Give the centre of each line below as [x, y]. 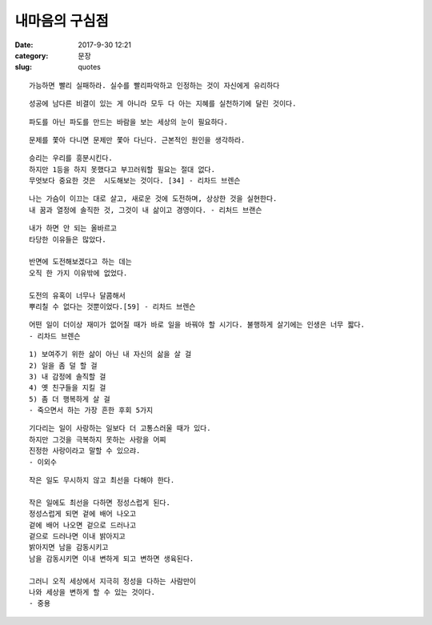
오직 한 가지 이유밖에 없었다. [78, 273]
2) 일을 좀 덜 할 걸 [63, 365]
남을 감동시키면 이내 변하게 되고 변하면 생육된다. [112, 559]
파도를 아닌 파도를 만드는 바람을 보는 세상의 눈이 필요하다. [128, 122]
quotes [90, 67]
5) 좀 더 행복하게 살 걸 [70, 399]
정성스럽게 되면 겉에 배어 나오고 [83, 514]
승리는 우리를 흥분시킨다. [71, 158]
